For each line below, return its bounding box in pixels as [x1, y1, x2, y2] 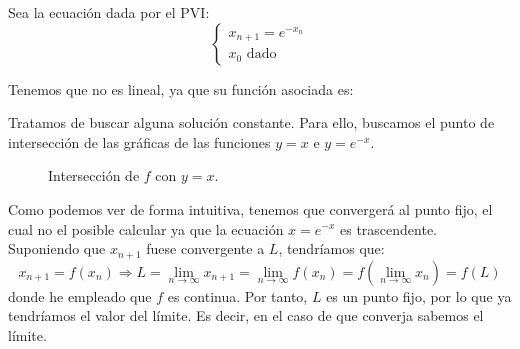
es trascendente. [339, 218, 437, 239]
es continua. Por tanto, [167, 285, 308, 306]
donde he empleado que [8, 285, 152, 306]
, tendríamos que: [278, 238, 385, 259]
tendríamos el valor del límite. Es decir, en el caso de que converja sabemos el [8, 305, 484, 326]
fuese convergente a [146, 238, 265, 259]
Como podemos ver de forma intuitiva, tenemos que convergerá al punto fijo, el [8, 198, 493, 219]
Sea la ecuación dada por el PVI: [8, 2, 210, 22]
